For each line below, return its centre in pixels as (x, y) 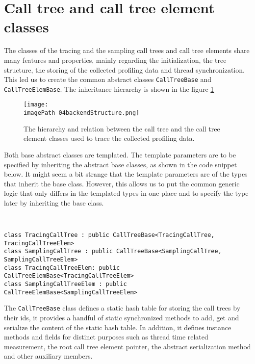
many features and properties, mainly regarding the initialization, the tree (115, 60)
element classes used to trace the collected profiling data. (109, 138)
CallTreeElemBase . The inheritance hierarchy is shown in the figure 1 (109, 89)
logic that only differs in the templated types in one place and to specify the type (126, 193)
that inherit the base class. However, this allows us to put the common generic (122, 183)
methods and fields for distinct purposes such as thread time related (106, 337)
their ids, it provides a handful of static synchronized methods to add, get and (122, 317)
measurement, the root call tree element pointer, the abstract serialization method (127, 346)
